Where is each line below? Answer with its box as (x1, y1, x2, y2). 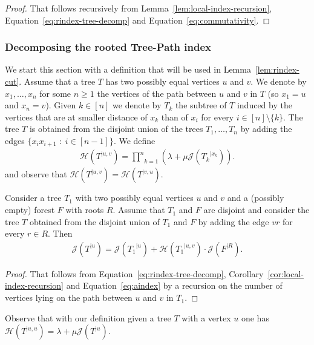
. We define (113, 134, 155, 146)
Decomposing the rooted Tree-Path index (5, 39, 212, 54)
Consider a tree (5, 191, 62, 204)
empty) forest (5, 203, 55, 216)
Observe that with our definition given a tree (5, 311, 171, 324)
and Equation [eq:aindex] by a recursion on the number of (66, 279, 283, 292)
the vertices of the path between (97, 87, 217, 99)
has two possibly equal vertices (105, 75, 220, 87)
